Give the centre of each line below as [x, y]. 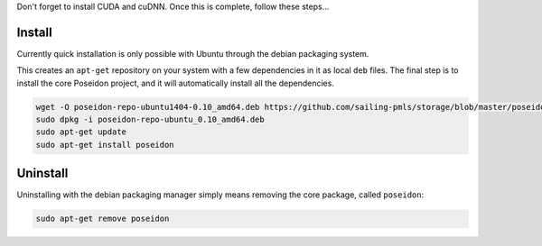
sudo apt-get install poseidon [105, 145]
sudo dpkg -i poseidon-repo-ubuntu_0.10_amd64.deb [150, 120]
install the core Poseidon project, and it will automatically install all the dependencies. [175, 83]
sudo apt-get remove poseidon [103, 219]
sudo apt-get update [81, 132]
